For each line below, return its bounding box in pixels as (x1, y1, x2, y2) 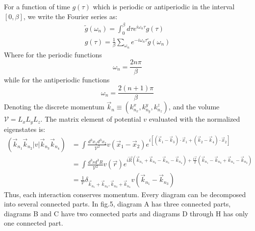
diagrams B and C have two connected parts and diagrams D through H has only (4, 208, 249, 218)
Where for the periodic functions (4, 49, 102, 59)
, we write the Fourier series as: (23, 11, 118, 21)
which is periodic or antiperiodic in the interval (93, 1, 235, 11)
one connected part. (4, 218, 63, 228)
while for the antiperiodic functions (4, 75, 110, 85)
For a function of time (4, 1, 70, 11)
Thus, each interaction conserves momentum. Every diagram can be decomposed (4, 189, 246, 199)
